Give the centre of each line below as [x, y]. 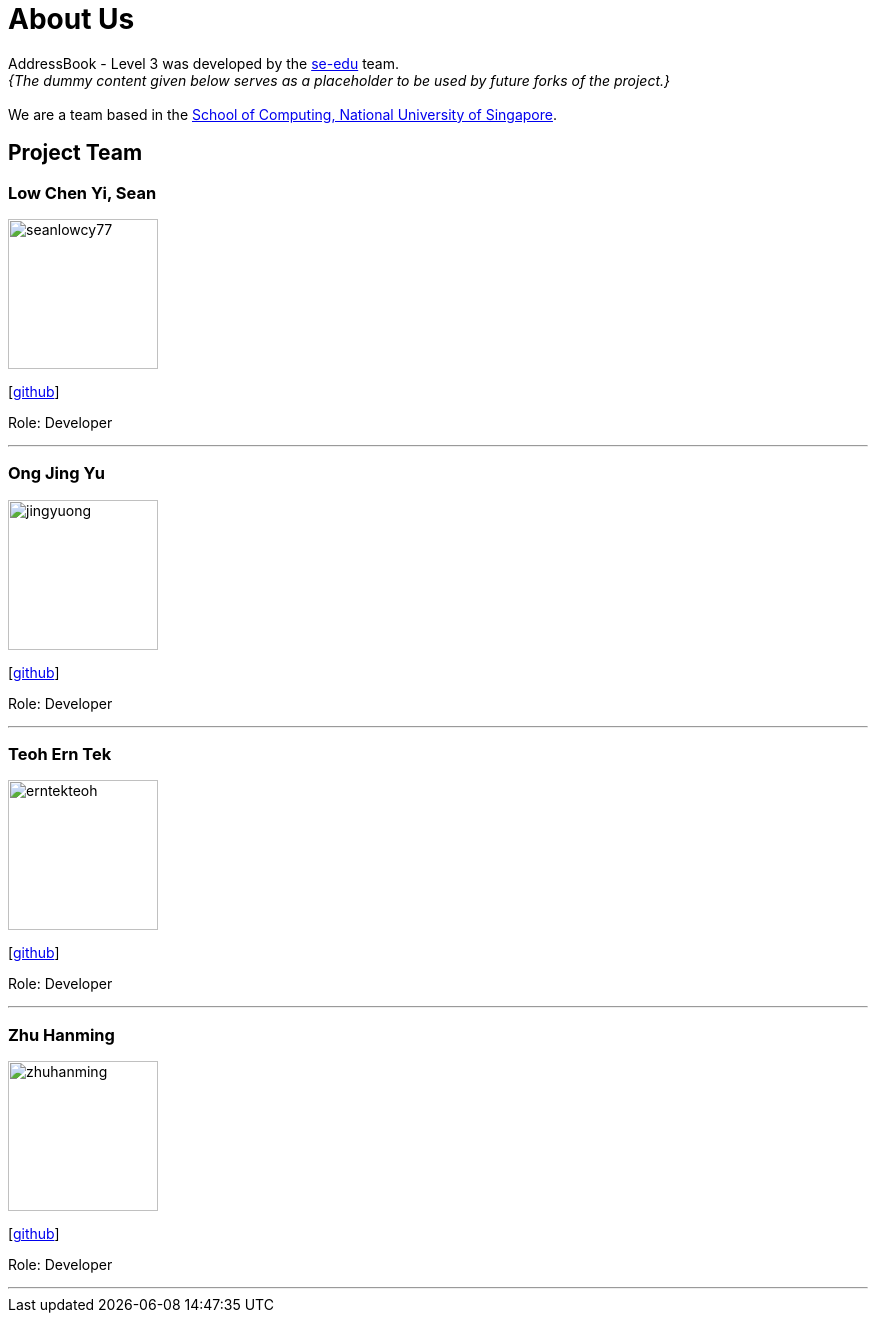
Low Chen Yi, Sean [82, 192]
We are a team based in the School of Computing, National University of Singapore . [283, 114]
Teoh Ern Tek [60, 754]
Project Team [75, 153]
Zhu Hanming [61, 1034]
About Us [71, 19]
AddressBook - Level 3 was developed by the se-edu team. [204, 63]
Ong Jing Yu [56, 473]
